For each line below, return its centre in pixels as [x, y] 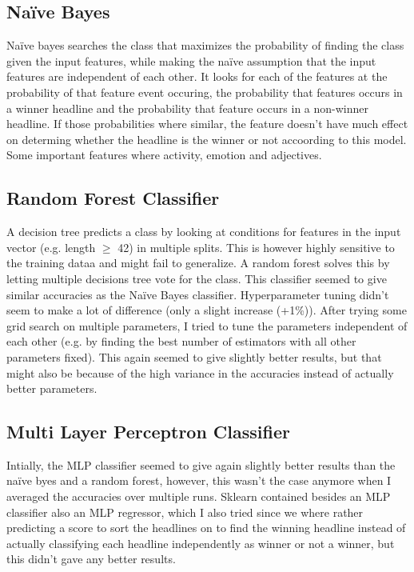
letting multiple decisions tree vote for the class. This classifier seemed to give [197, 278]
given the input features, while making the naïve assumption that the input [191, 60]
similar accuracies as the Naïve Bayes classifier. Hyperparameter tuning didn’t [198, 294]
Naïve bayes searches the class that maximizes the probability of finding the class [205, 45]
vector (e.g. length [51, 247]
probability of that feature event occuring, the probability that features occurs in [205, 92]
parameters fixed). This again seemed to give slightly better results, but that [194, 356]
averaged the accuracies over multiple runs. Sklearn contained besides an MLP [199, 496]
